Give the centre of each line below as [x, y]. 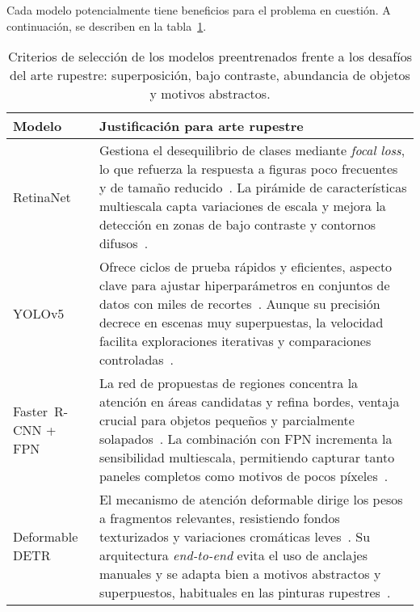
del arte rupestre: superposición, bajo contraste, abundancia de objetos [210, 75]
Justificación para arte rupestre [201, 126]
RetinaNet [42, 196]
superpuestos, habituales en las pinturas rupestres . [245, 593]
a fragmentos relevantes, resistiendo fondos [219, 518]
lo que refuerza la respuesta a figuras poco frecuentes [248, 169]
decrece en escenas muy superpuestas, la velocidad [241, 323]
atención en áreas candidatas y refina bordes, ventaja [249, 402]
